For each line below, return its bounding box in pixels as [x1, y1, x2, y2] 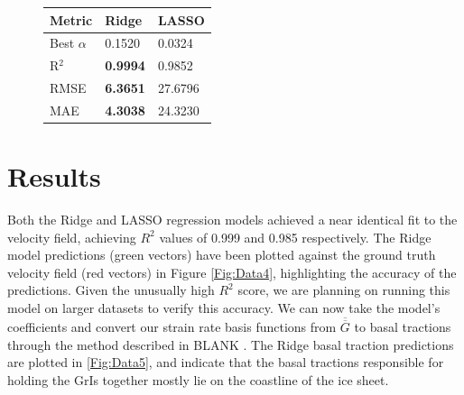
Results [7, 158, 101, 195]
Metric [50, 10, 93, 29]
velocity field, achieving [7, 227, 136, 246]
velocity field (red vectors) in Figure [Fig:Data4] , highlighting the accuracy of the [7, 262, 457, 281]
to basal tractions [354, 317, 451, 336]
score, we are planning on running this [237, 280, 450, 299]
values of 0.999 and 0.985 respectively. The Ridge [159, 227, 432, 246]
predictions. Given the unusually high [7, 280, 215, 299]
